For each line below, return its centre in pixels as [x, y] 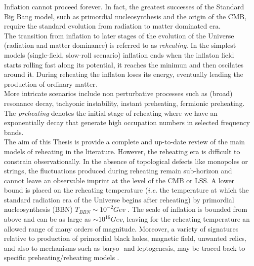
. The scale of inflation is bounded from [188, 209]
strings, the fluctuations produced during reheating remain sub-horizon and [118, 171]
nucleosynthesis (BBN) [39, 209]
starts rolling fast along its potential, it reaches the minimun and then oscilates [124, 64]
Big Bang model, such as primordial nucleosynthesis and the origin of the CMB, [125, 16]
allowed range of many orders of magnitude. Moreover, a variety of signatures [121, 228]
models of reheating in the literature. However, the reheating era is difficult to [122, 151]
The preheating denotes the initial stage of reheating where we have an [111, 113]
